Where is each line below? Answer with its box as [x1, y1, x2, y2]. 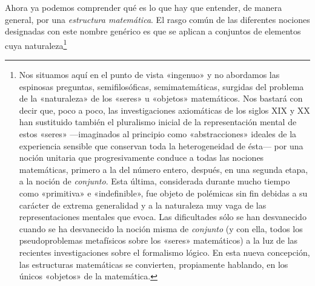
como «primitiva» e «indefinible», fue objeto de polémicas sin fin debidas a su [19, 186, 308, 199]
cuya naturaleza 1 [5, 37, 67, 51]
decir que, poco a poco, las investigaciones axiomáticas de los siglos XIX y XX [19, 103, 310, 116]
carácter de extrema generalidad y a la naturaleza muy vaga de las [19, 198, 267, 211]
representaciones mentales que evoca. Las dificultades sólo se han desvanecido [19, 210, 307, 223]
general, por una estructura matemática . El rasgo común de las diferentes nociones [5, 13, 310, 25]
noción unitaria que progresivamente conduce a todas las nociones [19, 151, 264, 164]
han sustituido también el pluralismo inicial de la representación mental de [19, 115, 297, 128]
